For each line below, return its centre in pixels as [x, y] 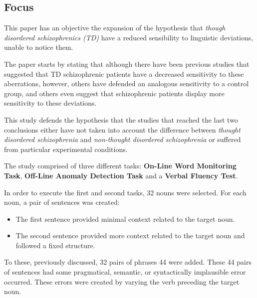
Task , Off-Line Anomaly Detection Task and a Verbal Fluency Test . [121, 175]
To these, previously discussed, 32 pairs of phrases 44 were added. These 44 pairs [128, 262]
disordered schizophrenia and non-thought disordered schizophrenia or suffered [123, 139]
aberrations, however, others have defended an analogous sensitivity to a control [127, 83]
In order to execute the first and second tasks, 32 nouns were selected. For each [125, 192]
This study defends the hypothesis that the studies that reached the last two [121, 119]
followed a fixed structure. [55, 245]
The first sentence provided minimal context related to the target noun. [125, 219]
